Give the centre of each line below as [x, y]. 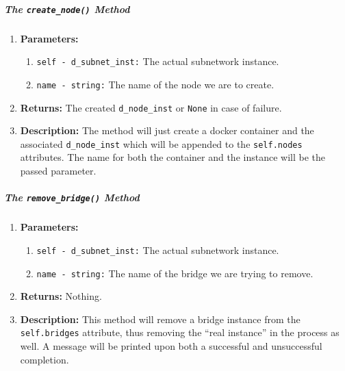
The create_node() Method [67, 9]
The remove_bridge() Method [72, 197]
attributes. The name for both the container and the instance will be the [172, 157]
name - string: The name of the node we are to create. [155, 84]
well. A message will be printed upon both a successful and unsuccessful [171, 346]
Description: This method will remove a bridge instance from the [160, 319]
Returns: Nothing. [61, 296]
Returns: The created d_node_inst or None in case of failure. [151, 107]
